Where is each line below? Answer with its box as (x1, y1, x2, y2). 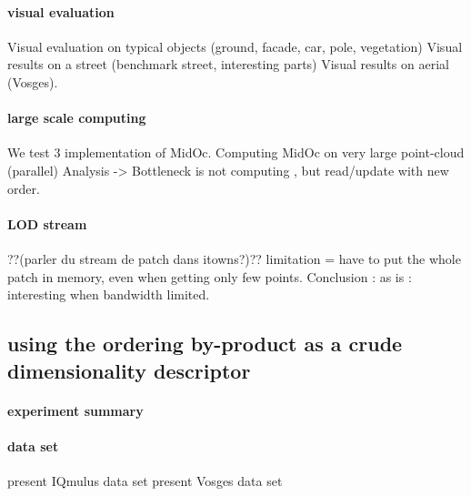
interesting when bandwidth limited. (7, 285, 210, 304)
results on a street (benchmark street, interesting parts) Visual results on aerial (7, 55, 449, 74)
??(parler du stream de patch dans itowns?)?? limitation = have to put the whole (7, 248, 461, 268)
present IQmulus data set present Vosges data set (7, 471, 283, 490)
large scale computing (7, 108, 146, 127)
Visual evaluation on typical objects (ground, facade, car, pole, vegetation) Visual (7, 36, 463, 56)
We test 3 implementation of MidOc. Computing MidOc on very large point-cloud (7, 143, 465, 162)
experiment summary (7, 400, 144, 420)
